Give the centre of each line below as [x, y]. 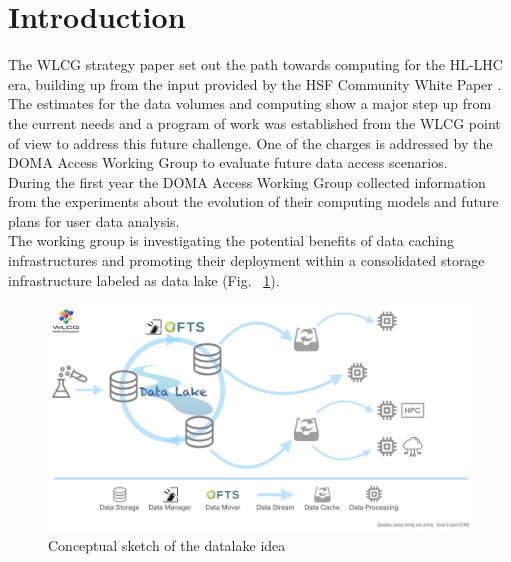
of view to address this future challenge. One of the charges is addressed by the [250, 142]
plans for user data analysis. [94, 220]
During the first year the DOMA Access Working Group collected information [247, 181]
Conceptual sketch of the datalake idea [167, 544]
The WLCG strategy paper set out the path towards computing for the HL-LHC [255, 64]
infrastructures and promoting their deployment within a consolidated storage [246, 260]
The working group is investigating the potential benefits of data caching [231, 240]
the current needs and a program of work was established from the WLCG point [254, 122]
